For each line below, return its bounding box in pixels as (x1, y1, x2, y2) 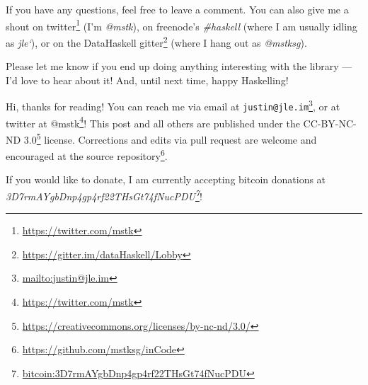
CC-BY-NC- (303, 115, 357, 130)
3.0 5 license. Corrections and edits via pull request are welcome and (23, 130, 317, 146)
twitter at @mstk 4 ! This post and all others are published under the (6, 113, 300, 130)
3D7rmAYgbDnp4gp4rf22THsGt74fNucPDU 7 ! (6, 186, 202, 203)
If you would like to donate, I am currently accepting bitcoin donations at (6, 172, 326, 187)
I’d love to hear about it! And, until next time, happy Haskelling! (6, 72, 289, 87)
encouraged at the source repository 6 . (6, 146, 168, 163)
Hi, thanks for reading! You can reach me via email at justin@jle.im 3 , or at (6, 97, 340, 113)
